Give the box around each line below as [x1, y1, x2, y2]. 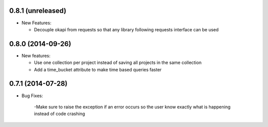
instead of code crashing [34, 111, 85, 117]
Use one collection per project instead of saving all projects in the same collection [34, 60, 202, 65]
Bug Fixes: [21, 92, 43, 99]
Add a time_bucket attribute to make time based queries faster [34, 66, 162, 72]
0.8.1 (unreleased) [9, 6, 67, 15]
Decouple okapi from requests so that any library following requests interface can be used [34, 26, 219, 32]
